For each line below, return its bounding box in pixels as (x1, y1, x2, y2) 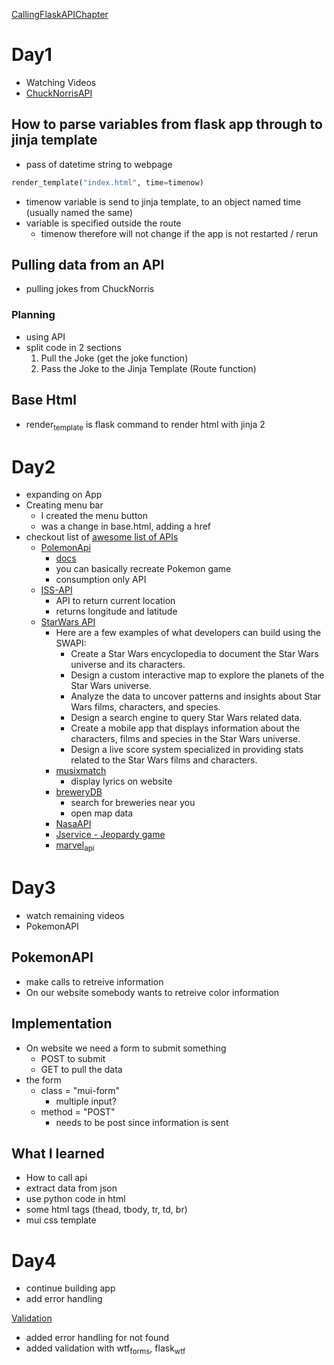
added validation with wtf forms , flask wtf (25, 1342, 186, 1357)
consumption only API (55, 574, 147, 586)
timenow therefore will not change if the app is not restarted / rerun (40, 227, 319, 239)
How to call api (25, 1172, 88, 1184)
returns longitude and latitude (55, 605, 178, 618)
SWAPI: (55, 637, 87, 649)
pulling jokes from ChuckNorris (25, 283, 155, 295)
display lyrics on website (70, 775, 173, 788)
